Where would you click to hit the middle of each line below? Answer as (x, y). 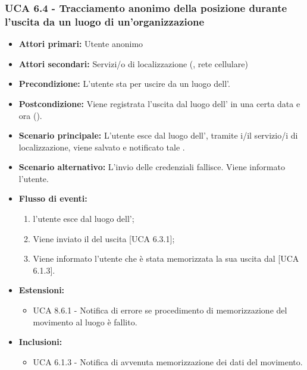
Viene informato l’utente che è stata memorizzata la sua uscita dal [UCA (166, 258)
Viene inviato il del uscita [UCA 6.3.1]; (104, 238)
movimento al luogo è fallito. (85, 322)
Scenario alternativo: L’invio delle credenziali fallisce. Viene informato (152, 167)
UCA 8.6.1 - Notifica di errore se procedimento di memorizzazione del (160, 310)
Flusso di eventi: (53, 198)
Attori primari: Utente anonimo (81, 44)
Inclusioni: (40, 342)
